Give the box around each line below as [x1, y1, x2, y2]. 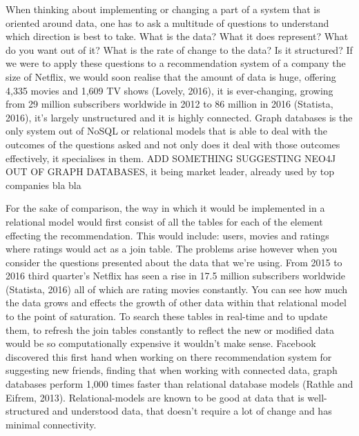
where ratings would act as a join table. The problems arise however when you [6, 241, 338, 256]
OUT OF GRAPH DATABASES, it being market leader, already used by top [6, 164, 334, 179]
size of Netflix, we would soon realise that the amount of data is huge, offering [6, 69, 336, 83]
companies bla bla [6, 177, 81, 192]
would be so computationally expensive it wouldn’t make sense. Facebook [6, 336, 316, 350]
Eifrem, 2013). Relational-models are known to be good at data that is [6, 390, 304, 404]
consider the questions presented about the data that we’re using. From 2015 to [6, 255, 342, 269]
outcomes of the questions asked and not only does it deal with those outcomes [6, 137, 340, 151]
